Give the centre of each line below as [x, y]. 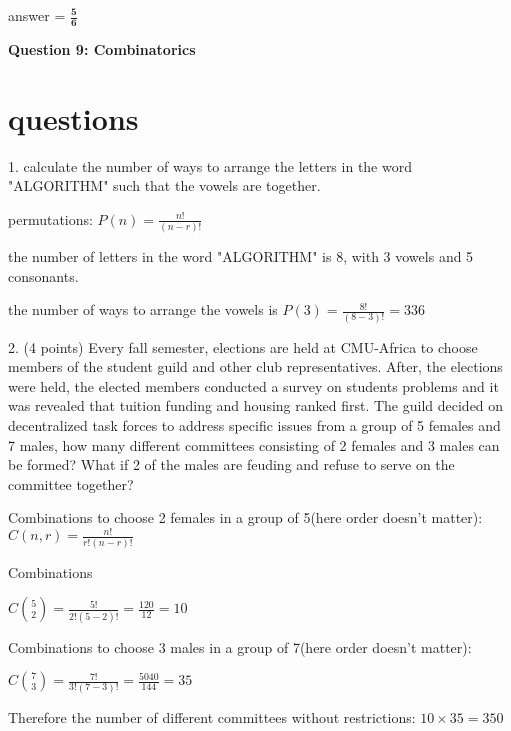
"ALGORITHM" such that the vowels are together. [164, 185]
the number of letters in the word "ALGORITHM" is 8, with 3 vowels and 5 [241, 256]
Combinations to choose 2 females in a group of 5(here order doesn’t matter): [245, 517]
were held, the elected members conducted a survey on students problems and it [253, 385]
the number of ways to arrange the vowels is [143, 309]
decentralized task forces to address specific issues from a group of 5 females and [254, 424]
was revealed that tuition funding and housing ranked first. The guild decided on [256, 405]
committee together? [71, 483]
